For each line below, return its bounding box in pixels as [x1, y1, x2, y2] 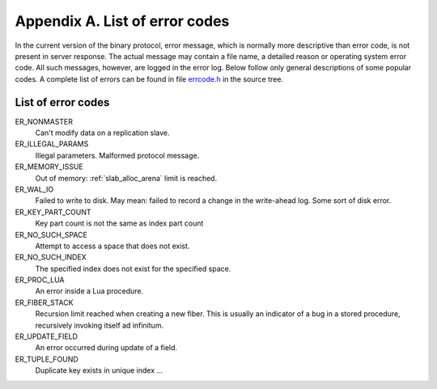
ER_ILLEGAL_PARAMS [15, 139, 89, 149]
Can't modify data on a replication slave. [35, 128, 170, 137]
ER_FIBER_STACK [15, 298, 74, 307]
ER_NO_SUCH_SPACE [15, 230, 88, 239]
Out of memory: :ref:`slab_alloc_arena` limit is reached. [35, 173, 218, 183]
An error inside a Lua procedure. [35, 286, 144, 296]
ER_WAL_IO [15, 184, 54, 194]
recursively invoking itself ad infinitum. [35, 320, 164, 330]
